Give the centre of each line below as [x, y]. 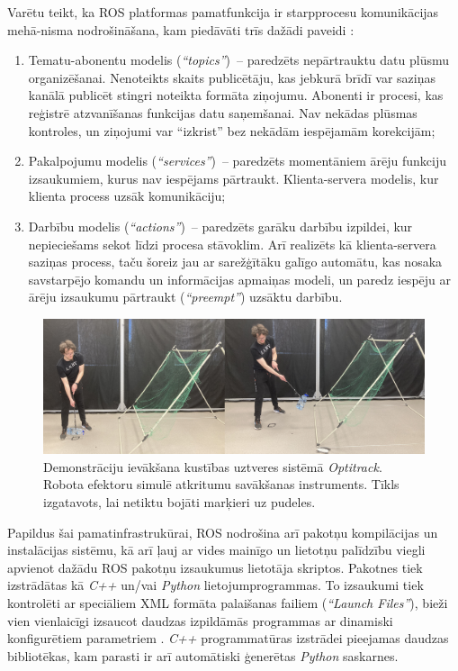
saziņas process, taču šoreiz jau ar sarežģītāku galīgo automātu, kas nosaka [235, 262]
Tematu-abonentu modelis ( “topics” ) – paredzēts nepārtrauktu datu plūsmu [238, 60]
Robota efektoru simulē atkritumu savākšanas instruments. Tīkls [221, 484]
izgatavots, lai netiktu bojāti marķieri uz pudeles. [180, 501]
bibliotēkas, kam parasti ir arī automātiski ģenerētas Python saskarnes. [203, 655]
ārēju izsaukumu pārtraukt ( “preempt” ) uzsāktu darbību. [185, 297]
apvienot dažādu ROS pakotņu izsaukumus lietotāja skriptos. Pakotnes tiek [215, 567]
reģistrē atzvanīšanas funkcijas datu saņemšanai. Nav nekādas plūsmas [223, 112]
